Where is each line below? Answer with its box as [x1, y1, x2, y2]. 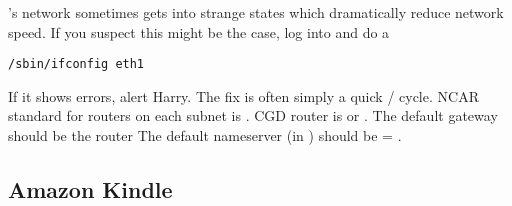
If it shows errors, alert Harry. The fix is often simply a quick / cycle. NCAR [8, 85, 479, 106]
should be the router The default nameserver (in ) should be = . [8, 125, 402, 146]
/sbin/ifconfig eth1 [8, 57, 145, 72]
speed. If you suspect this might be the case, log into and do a [8, 21, 390, 42]
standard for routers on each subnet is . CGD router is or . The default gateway [8, 105, 498, 126]
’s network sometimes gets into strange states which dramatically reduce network [8, 2, 504, 22]
